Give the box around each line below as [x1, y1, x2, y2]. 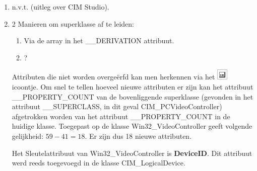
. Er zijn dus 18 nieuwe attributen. [85, 130, 192, 141]
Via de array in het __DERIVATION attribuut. [24, 35, 174, 46]
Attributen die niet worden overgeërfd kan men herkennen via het [12, 71, 215, 82]
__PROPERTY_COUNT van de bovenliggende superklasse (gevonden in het [12, 91, 253, 102]
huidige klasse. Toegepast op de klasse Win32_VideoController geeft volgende [12, 121, 252, 131]
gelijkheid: [12, 130, 44, 141]
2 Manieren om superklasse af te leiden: [12, 18, 134, 29]
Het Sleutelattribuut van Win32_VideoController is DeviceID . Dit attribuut [12, 147, 252, 158]
